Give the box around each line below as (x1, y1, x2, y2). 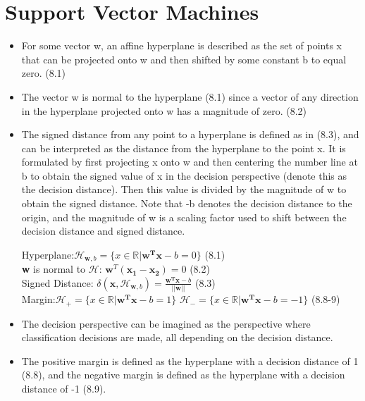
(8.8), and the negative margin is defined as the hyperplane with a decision (21, 367, 345, 382)
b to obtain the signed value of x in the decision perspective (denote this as (21, 168, 347, 183)
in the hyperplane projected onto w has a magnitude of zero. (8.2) (21, 103, 307, 118)
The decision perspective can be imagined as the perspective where (21, 316, 311, 331)
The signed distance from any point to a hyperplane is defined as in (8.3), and (21, 127, 359, 142)
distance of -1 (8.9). (21, 381, 106, 396)
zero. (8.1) (21, 66, 66, 80)
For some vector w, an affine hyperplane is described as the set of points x (21, 38, 342, 53)
